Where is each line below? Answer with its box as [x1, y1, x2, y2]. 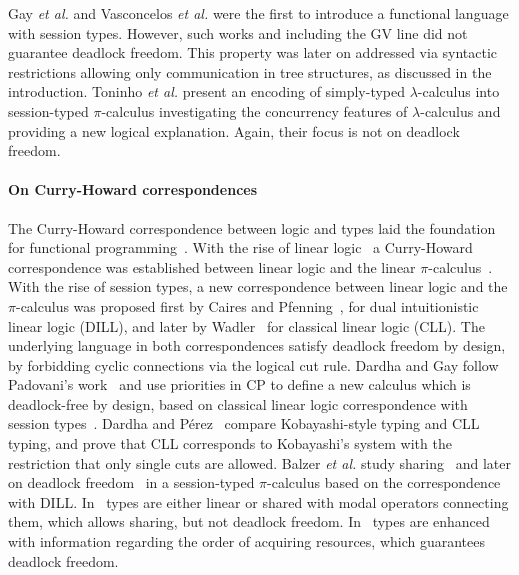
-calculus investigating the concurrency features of [101, 100, 408, 121]
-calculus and [420, 100, 501, 121]
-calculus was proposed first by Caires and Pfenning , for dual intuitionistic [15, 295, 479, 316]
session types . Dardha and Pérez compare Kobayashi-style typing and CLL [8, 413, 480, 434]
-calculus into [417, 81, 500, 102]
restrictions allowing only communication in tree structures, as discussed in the [8, 61, 492, 82]
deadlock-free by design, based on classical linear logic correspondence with [8, 393, 468, 414]
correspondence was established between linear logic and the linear [8, 256, 416, 277]
